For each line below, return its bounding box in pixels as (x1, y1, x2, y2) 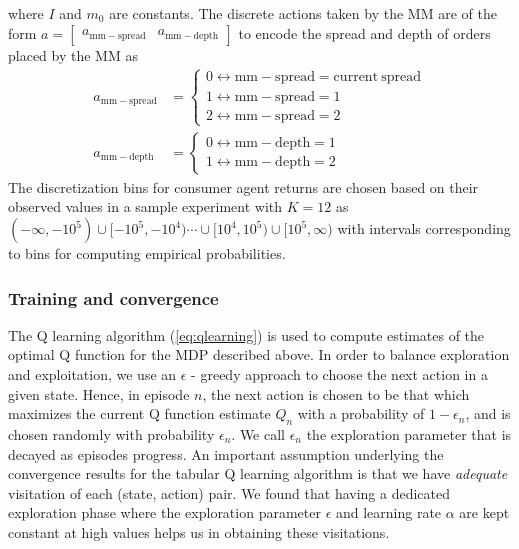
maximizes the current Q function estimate (8, 403, 271, 424)
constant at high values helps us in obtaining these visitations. (8, 521, 390, 542)
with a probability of (297, 403, 425, 424)
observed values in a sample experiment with (8, 196, 283, 217)
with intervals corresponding (337, 218, 511, 239)
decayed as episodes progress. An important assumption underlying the (8, 443, 444, 464)
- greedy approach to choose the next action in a (191, 364, 488, 385)
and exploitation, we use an (8, 364, 177, 385)
